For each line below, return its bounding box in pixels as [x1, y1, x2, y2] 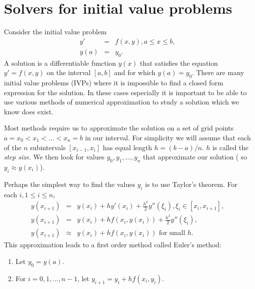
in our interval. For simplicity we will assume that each [85, 132, 251, 142]
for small [159, 230, 185, 237]
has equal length [103, 142, 152, 152]
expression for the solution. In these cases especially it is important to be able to [4, 87, 247, 97]
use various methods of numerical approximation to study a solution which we [4, 97, 239, 107]
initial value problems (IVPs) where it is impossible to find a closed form [4, 77, 224, 87]
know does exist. [4, 106, 54, 116]
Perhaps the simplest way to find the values [4, 179, 135, 189]
